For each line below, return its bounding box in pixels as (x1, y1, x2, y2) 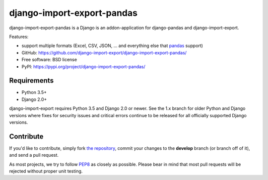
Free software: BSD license (21, 57, 77, 63)
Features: (9, 34, 29, 40)
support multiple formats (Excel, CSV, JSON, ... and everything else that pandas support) (21, 43, 203, 49)
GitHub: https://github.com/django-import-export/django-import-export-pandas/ (21, 49, 187, 55)
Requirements (9, 77, 54, 85)
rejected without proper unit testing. (9, 168, 83, 174)
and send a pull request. (9, 152, 59, 158)
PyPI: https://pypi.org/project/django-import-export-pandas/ (21, 63, 146, 69)
